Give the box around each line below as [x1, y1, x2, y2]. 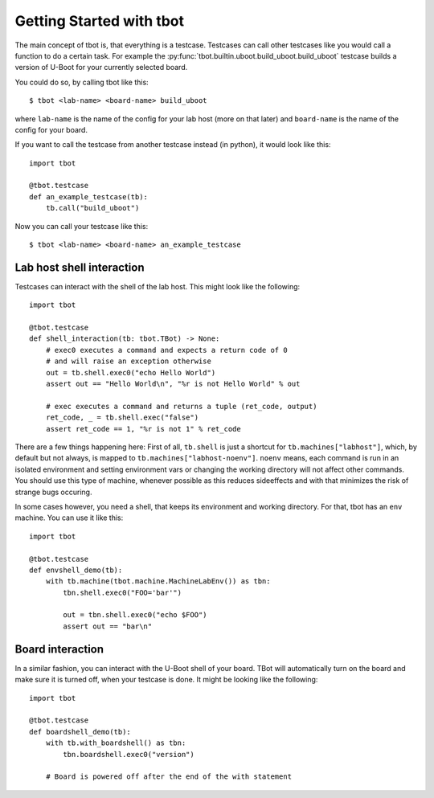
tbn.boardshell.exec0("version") [63, 750, 194, 759]
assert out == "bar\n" [63, 621, 153, 631]
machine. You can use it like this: [14, 513, 124, 522]
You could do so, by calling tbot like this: [14, 77, 149, 87]
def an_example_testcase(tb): [29, 192, 149, 201]
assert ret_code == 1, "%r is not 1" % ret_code [45, 424, 241, 433]
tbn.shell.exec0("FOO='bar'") [63, 587, 182, 597]
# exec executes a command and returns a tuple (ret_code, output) [45, 402, 317, 411]
